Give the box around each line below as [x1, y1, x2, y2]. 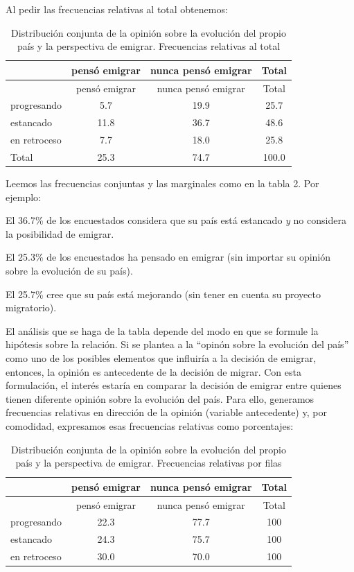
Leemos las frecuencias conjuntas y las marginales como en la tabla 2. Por [6, 176, 319, 191]
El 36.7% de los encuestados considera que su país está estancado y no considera [6, 213, 346, 227]
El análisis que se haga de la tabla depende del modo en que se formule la [6, 323, 319, 338]
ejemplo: [6, 189, 41, 204]
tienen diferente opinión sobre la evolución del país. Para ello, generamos [6, 391, 315, 406]
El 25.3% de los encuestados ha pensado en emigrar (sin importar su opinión [6, 250, 331, 264]
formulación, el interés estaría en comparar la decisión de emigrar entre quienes [6, 378, 342, 392]
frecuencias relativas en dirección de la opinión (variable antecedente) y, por [6, 405, 327, 419]
